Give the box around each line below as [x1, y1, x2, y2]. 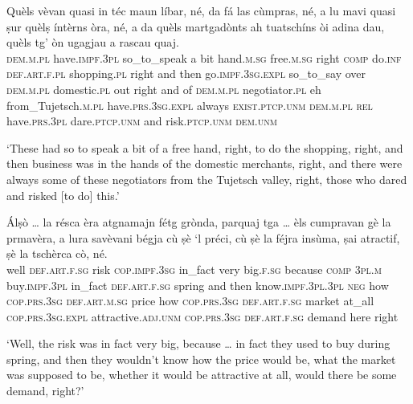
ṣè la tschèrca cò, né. [6, 245, 108, 262]
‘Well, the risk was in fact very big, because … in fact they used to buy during [6, 335, 391, 352]
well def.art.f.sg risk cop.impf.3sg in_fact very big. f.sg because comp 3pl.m [6, 260, 382, 277]
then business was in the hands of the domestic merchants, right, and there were [6, 155, 403, 172]
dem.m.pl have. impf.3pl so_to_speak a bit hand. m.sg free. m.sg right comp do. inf [6, 49, 402, 66]
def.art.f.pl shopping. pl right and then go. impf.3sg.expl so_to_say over [6, 65, 366, 82]
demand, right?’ [6, 382, 84, 399]
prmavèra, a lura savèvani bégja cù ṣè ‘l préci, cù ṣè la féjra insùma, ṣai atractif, [6, 229, 400, 246]
